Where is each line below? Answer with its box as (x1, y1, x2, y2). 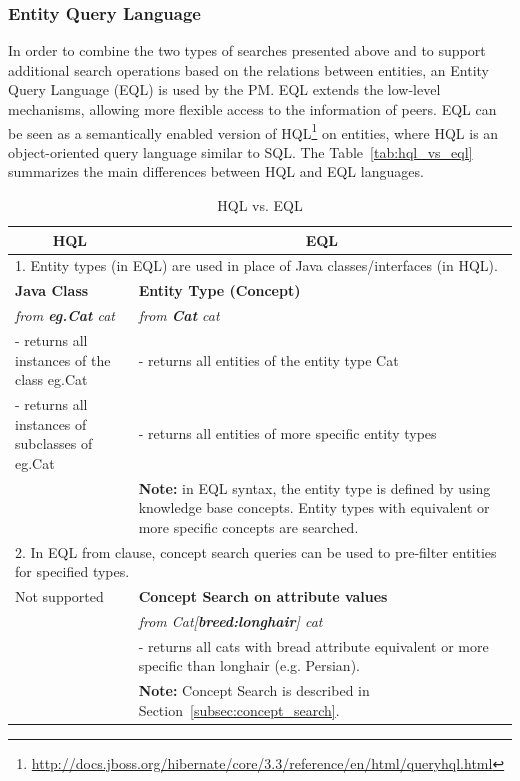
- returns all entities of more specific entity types (138, 423, 437, 444)
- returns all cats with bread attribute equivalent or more (138, 635, 489, 656)
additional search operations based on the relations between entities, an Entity (8, 59, 489, 80)
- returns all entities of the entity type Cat (138, 349, 399, 370)
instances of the (15, 349, 111, 370)
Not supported (15, 586, 104, 607)
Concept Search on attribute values (138, 586, 388, 607)
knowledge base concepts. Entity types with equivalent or (138, 497, 490, 518)
